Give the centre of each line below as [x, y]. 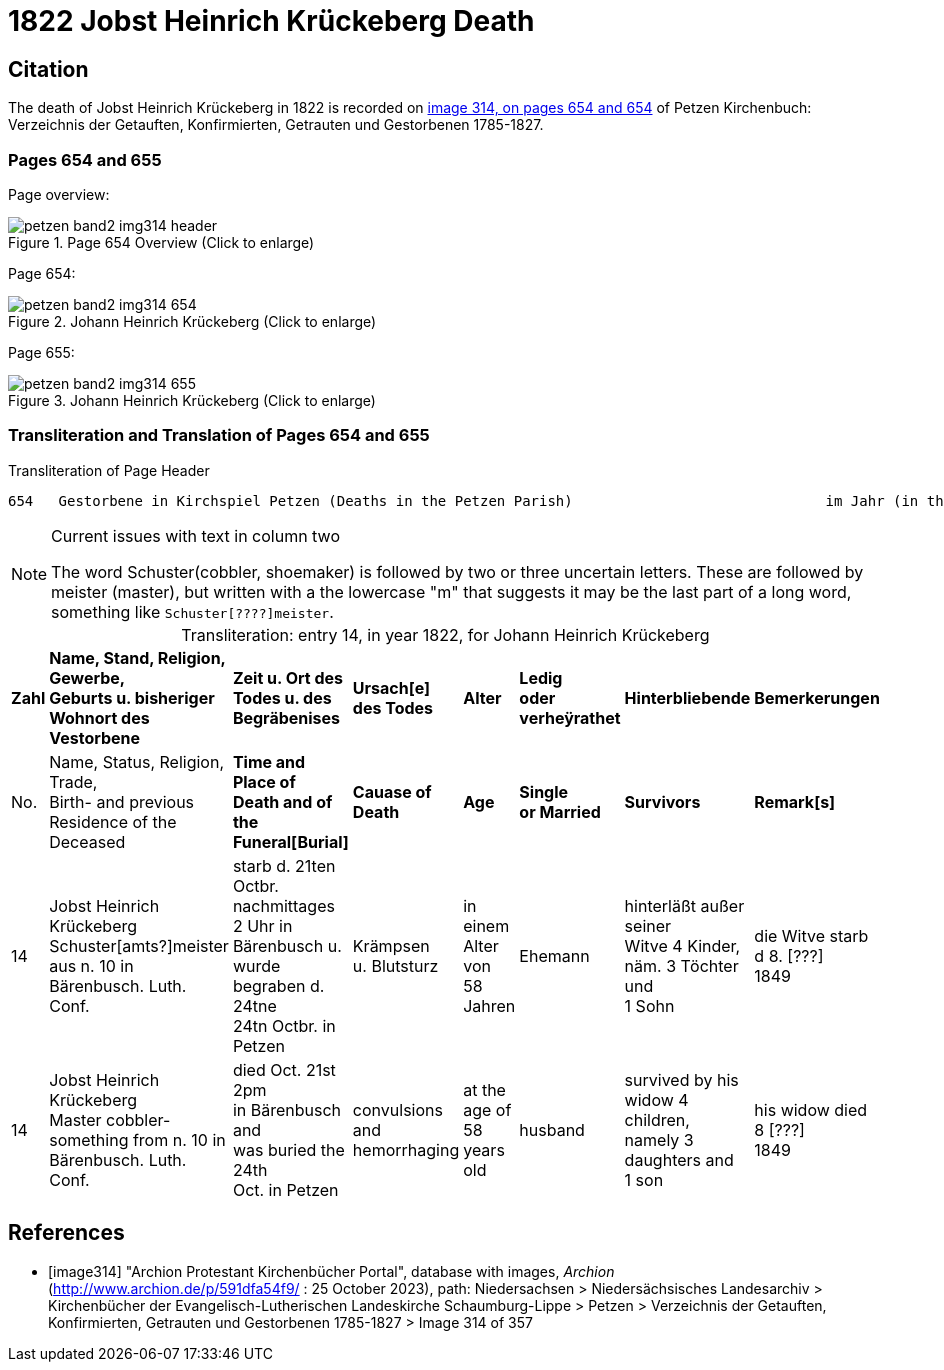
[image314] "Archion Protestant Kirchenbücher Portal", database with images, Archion [331, 1271]
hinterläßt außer [684, 905]
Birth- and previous [122, 801]
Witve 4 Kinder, [682, 945]
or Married [560, 811]
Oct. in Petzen [285, 1189]
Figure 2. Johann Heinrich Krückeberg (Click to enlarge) [192, 321]
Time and [269, 761]
